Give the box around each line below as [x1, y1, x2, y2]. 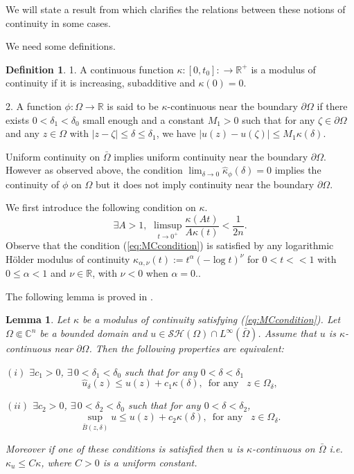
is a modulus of [251, 62, 316, 76]
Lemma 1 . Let [6, 312, 70, 327]
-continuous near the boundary [167, 98, 298, 113]
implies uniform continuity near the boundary [114, 149, 308, 163]
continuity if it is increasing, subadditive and [6, 75, 195, 90]
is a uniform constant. [103, 455, 197, 469]
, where [41, 455, 72, 469]
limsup [154, 221, 182, 231]
